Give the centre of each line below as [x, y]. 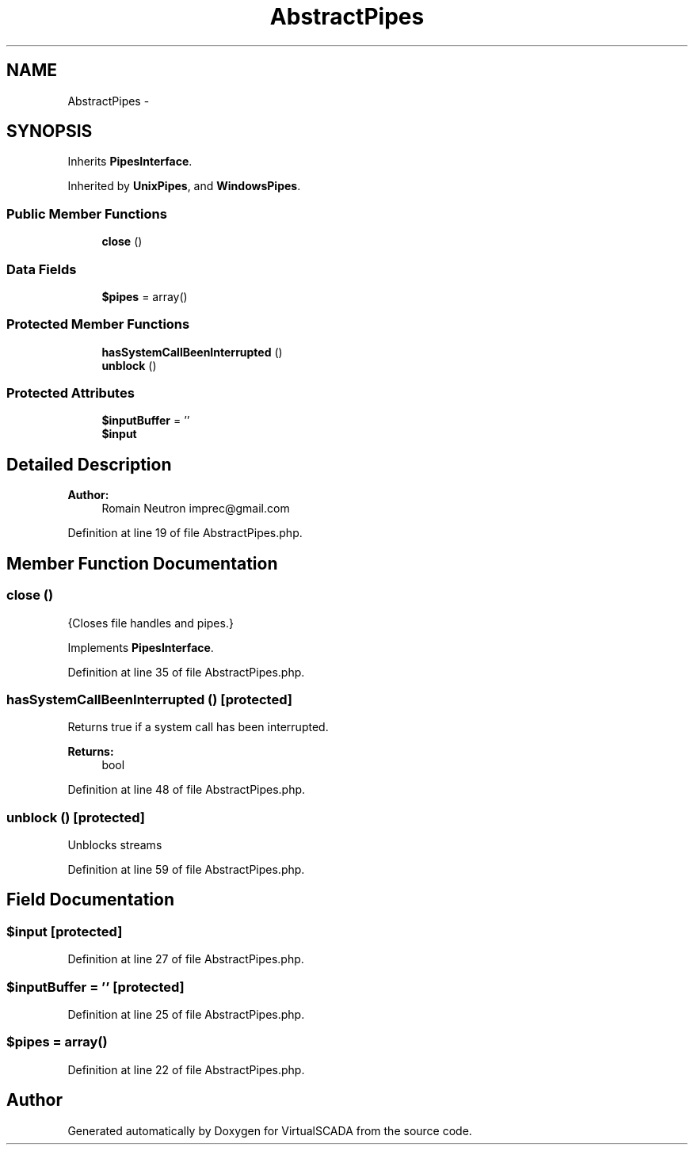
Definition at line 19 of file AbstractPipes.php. [185, 533]
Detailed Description [89, 464]
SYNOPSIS [50, 131]
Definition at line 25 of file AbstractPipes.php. [186, 1014]
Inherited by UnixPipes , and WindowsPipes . [184, 186]
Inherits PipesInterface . [130, 162]
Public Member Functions [87, 213]
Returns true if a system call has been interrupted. [198, 727]
